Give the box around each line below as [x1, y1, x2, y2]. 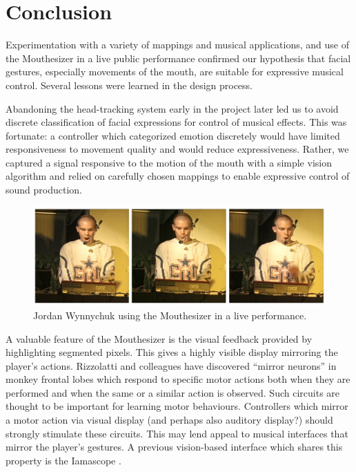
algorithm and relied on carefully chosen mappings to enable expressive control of [6, 169, 350, 183]
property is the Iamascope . [6, 453, 121, 467]
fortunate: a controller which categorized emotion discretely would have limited [6, 128, 340, 142]
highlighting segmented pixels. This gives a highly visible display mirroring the [6, 345, 338, 359]
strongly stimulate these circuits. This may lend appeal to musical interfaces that [6, 426, 348, 440]
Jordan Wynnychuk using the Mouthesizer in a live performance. [33, 308, 307, 322]
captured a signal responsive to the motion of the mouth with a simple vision [6, 155, 332, 169]
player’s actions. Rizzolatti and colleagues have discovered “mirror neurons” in [6, 358, 337, 372]
